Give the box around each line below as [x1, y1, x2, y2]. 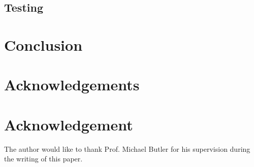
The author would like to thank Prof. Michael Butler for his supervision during [4, 143, 250, 154]
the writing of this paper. [4, 153, 83, 164]
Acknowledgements [4, 74, 140, 95]
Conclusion [4, 34, 83, 55]
